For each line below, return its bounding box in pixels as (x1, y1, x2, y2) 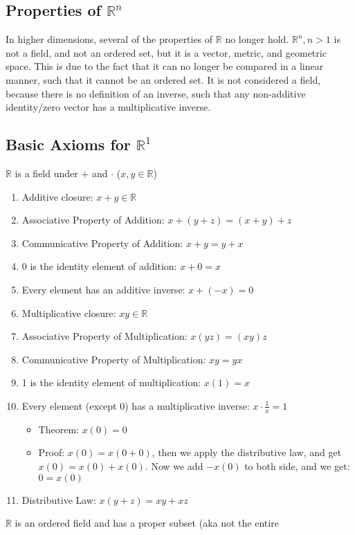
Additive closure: (21, 189, 93, 203)
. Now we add (145, 458, 203, 473)
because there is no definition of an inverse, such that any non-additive (6, 86, 306, 100)
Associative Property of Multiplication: (21, 329, 188, 343)
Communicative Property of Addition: (21, 235, 183, 250)
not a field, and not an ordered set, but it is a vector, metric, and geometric (6, 45, 327, 60)
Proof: (38, 445, 65, 460)
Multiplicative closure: (21, 305, 116, 320)
